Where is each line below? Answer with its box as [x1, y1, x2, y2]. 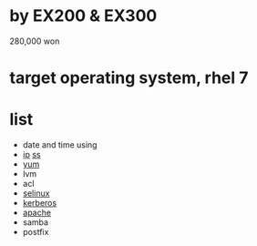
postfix [22, 227, 49, 238]
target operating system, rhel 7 [9, 67, 249, 88]
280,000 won [9, 36, 60, 46]
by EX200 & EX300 [9, 5, 158, 26]
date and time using [22, 139, 98, 150]
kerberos [22, 198, 57, 209]
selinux [22, 188, 50, 199]
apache [22, 207, 52, 219]
